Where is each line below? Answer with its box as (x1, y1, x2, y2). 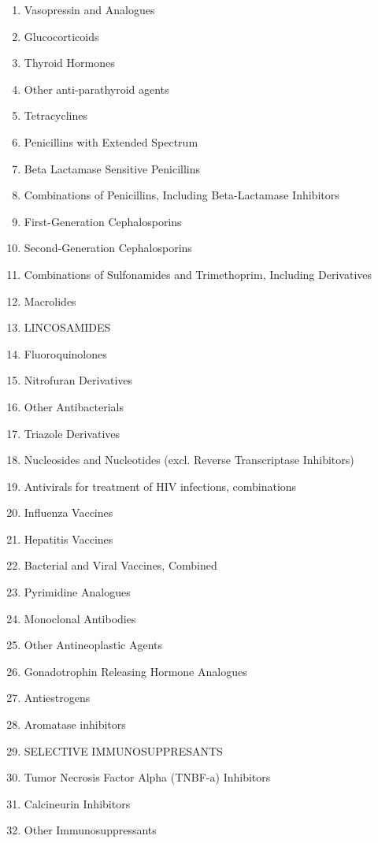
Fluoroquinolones (24, 345, 107, 362)
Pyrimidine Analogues (24, 584, 131, 600)
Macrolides (24, 292, 76, 309)
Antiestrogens (24, 689, 91, 706)
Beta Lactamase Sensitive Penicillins (24, 160, 201, 176)
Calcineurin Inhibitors (24, 795, 131, 811)
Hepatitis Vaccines (24, 530, 113, 547)
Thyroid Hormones (24, 54, 115, 71)
